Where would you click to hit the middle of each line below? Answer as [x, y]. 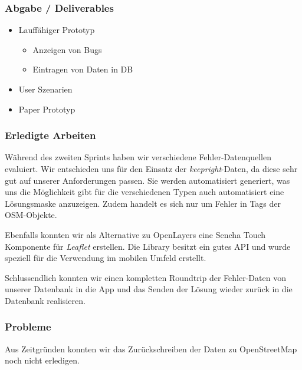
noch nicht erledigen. [42, 360]
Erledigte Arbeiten [50, 135]
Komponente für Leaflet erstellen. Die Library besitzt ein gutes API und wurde [148, 246]
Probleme [28, 327]
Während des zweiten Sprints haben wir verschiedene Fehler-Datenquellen [138, 157]
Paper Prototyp [47, 109]
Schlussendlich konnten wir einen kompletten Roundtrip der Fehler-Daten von [145, 277]
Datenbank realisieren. [45, 300]
